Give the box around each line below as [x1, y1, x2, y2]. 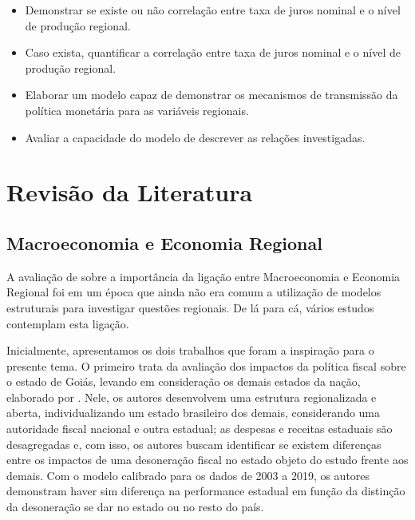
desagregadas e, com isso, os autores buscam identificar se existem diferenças [6, 435, 381, 452]
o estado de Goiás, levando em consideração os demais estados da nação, [6, 373, 361, 390]
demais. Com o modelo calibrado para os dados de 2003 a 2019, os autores [6, 466, 370, 483]
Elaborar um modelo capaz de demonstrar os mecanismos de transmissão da [25, 86, 398, 103]
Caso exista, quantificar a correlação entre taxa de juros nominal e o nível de [25, 44, 401, 61]
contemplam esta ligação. [6, 315, 129, 331]
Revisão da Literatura [6, 176, 253, 208]
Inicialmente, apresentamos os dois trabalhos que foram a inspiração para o [6, 342, 374, 359]
